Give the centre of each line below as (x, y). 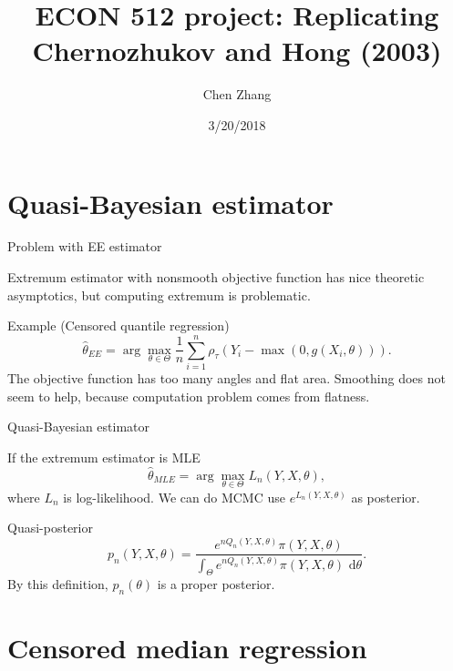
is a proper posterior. (216, 584)
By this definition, (58, 584)
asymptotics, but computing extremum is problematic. (159, 295)
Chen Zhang (237, 94)
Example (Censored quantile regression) (118, 325)
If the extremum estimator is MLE (104, 457)
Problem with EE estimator (85, 246)
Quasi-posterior (50, 528)
